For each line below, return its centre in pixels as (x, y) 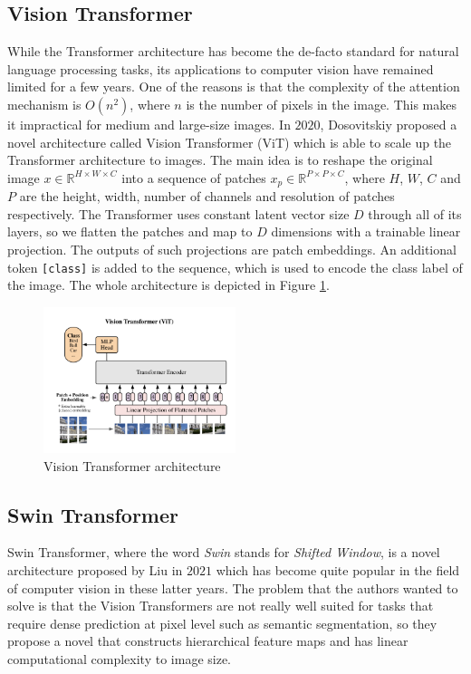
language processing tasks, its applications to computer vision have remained (221, 68)
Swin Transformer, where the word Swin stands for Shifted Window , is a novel (224, 552)
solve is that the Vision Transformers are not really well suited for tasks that (221, 606)
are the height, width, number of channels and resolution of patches (207, 196)
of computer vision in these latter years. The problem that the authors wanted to (233, 587)
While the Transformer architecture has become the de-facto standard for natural (233, 51)
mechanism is (44, 104)
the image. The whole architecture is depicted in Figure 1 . (168, 285)
